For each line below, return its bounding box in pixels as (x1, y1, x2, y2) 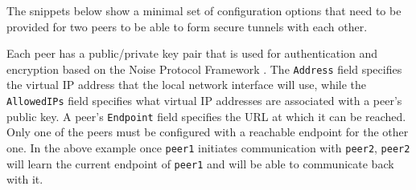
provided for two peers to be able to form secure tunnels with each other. (6, 18, 368, 34)
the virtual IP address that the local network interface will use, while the (6, 76, 367, 93)
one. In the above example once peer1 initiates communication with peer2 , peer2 (6, 139, 410, 156)
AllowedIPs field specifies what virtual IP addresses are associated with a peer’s (6, 92, 402, 109)
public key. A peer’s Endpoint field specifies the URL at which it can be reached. (6, 107, 406, 124)
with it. (6, 171, 43, 188)
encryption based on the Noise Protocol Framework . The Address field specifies (6, 60, 402, 77)
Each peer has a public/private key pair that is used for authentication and (6, 45, 378, 62)
